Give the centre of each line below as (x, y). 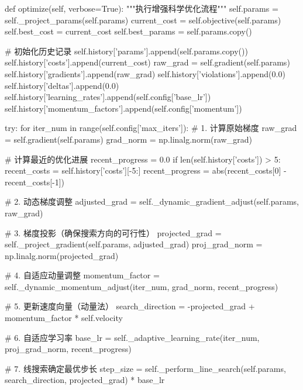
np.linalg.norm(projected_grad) (62, 255)
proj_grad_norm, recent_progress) (68, 349)
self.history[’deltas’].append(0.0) (62, 85)
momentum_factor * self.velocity (64, 318)
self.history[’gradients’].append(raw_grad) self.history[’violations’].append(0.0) (145, 73)
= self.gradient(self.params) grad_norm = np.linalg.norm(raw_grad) (128, 139)
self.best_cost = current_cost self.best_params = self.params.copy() (128, 31)
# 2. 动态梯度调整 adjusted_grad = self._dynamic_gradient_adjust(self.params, (152, 201)
